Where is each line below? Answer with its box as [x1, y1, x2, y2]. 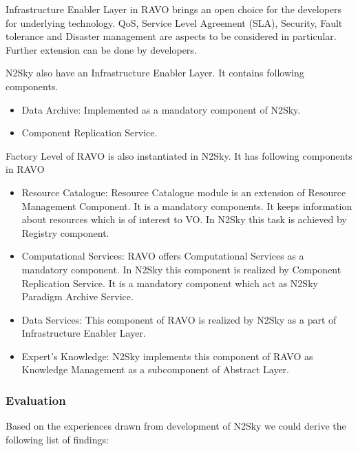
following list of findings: [6, 432, 109, 446]
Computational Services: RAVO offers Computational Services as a [21, 249, 304, 263]
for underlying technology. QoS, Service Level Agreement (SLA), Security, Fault [6, 15, 343, 30]
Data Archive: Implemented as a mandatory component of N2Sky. [21, 102, 301, 116]
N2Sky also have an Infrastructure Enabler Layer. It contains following [6, 65, 304, 80]
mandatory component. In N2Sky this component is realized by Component [21, 262, 341, 276]
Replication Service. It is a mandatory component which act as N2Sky [21, 275, 318, 290]
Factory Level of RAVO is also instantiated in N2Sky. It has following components [6, 148, 352, 162]
